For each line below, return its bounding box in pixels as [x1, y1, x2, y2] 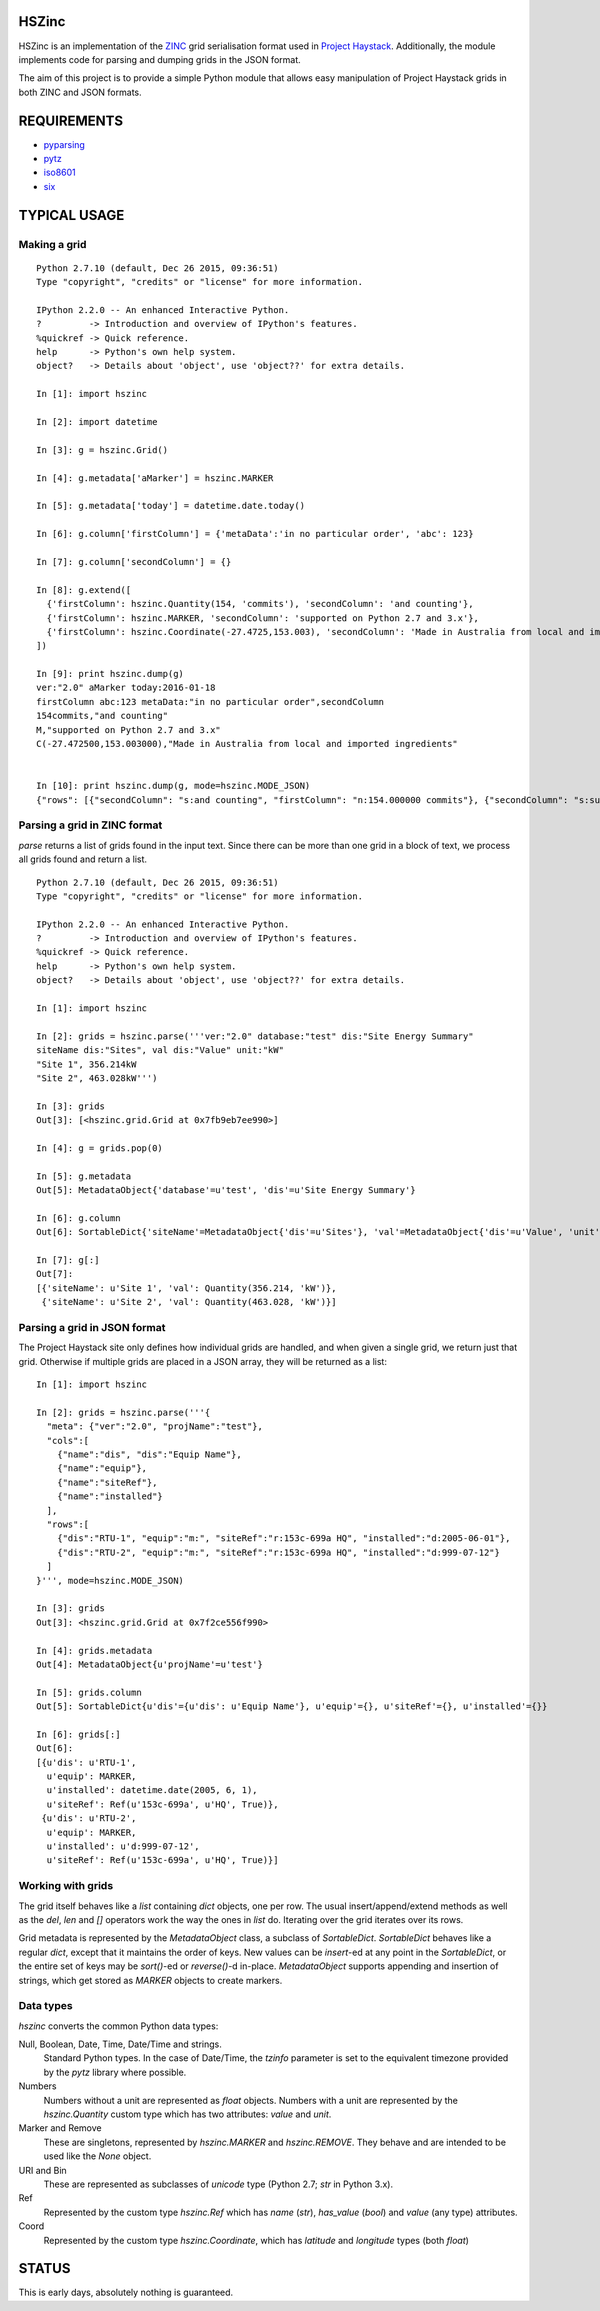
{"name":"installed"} [56, 1491, 164, 1502]
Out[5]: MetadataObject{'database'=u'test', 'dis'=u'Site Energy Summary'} [36, 1185, 416, 1196]
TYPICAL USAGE [18, 206, 125, 224]
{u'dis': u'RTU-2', [41, 1813, 137, 1824]
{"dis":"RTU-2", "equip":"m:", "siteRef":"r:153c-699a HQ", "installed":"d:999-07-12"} [56, 1546, 500, 1558]
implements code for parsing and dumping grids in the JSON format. [18, 53, 302, 65]
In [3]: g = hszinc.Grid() [36, 444, 169, 455]
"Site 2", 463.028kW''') [36, 1072, 158, 1084]
